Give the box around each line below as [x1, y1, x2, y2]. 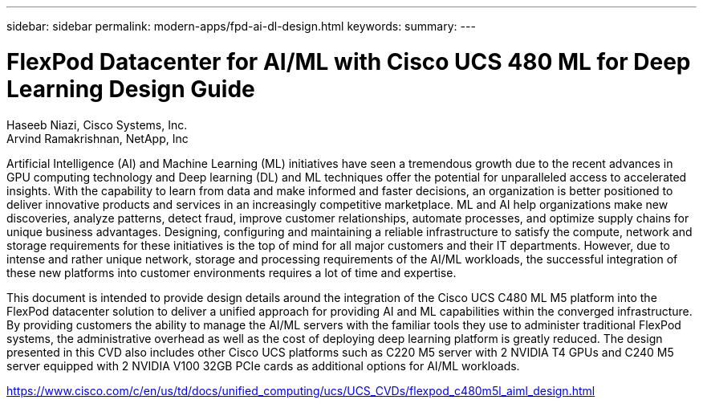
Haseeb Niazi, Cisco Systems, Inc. [6, 117, 188, 132]
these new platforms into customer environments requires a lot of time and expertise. [6, 265, 457, 280]
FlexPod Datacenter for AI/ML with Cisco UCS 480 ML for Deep [6, 47, 691, 75]
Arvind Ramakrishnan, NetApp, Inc [6, 131, 189, 145]
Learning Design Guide [6, 75, 255, 103]
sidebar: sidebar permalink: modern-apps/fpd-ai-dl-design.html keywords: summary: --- [6, 19, 476, 33]
